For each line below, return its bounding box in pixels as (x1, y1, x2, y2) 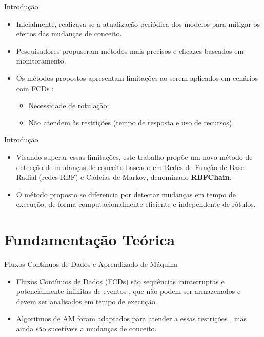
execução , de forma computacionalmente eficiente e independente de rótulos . (16, 199, 256, 209)
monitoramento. (16, 55, 66, 66)
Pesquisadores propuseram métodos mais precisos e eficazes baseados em (16, 45, 244, 56)
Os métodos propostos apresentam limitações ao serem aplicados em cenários (16, 72, 258, 83)
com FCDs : (16, 82, 54, 93)
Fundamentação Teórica (4, 229, 175, 250)
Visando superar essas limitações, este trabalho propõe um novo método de (16, 151, 253, 162)
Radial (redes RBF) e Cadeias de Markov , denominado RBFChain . (16, 172, 232, 182)
